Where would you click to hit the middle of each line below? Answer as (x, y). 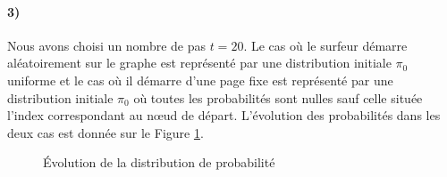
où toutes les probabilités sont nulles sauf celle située (278, 97)
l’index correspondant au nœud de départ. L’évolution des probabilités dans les (224, 115)
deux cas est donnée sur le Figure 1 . (105, 132)
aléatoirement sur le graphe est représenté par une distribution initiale (199, 63)
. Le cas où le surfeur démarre (325, 45)
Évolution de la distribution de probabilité (159, 162)
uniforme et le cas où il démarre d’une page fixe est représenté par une (200, 80)
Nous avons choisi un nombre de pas (106, 45)
